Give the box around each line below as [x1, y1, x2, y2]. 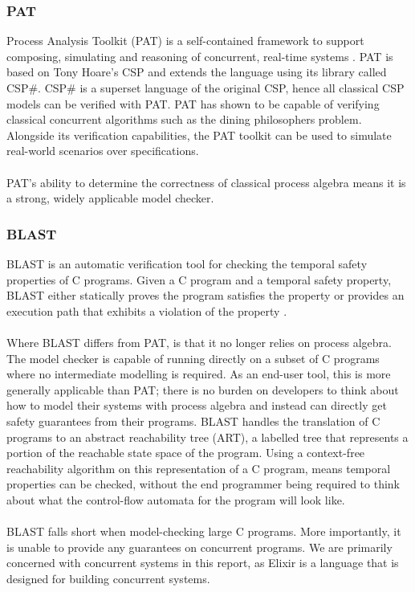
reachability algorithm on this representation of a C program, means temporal [6, 459, 391, 476]
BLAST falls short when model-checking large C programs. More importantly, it [6, 523, 401, 540]
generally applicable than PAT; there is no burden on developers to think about [6, 381, 399, 398]
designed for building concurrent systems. [6, 570, 210, 586]
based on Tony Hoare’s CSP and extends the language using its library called [6, 63, 387, 80]
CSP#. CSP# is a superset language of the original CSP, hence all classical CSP [6, 80, 405, 96]
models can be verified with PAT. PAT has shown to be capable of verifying [6, 95, 380, 112]
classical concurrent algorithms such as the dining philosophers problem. [6, 111, 362, 128]
